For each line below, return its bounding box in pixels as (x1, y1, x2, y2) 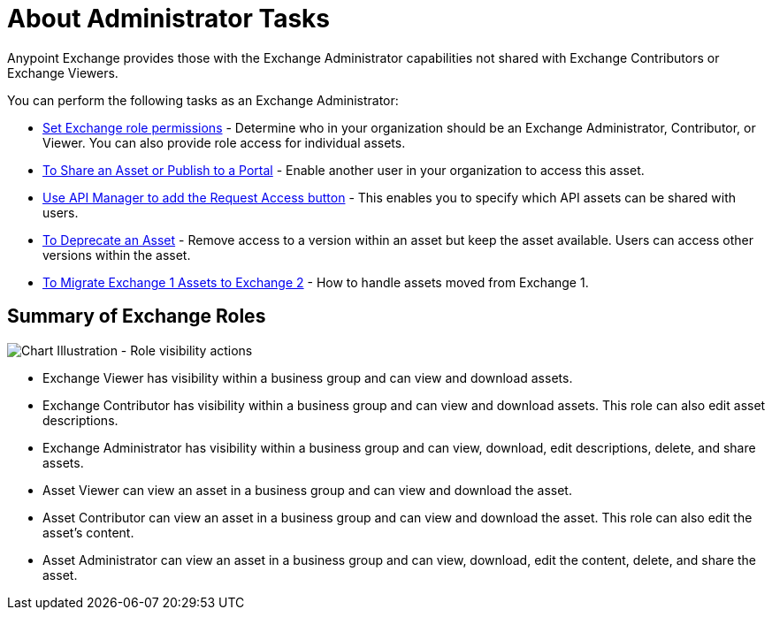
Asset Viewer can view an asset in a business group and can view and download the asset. (42, 482, 572, 498)
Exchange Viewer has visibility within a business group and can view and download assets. (42, 369, 573, 385)
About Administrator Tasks (7, 4, 331, 34)
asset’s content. (42, 524, 134, 540)
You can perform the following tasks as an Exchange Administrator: (7, 92, 399, 108)
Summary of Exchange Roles (7, 305, 266, 328)
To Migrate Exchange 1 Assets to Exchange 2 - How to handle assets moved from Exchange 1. (42, 274, 589, 290)
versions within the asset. (42, 247, 191, 263)
